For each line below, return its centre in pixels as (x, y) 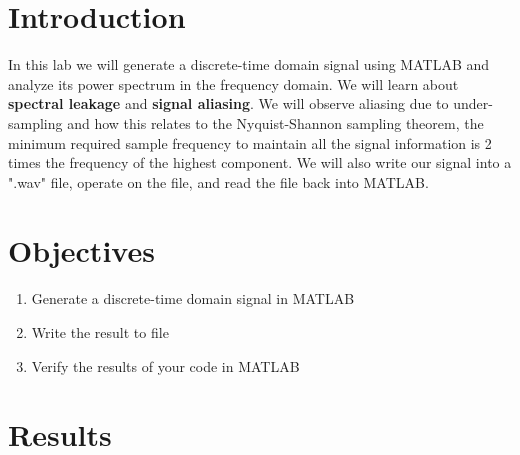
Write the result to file (100, 332)
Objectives (81, 250)
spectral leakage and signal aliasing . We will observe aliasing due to (228, 103)
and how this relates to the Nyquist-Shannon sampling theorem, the (275, 122)
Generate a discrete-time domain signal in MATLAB (193, 298)
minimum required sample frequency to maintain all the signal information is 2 (250, 142)
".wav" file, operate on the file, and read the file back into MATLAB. (218, 181)
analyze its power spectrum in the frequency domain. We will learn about (233, 83)
